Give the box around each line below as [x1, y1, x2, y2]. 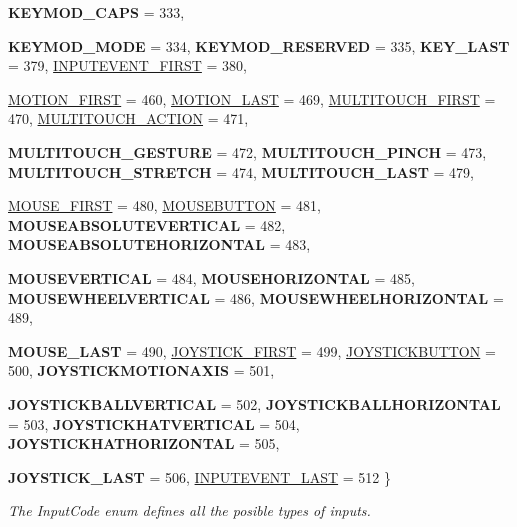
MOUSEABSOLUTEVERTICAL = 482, [8, 214, 286, 235]
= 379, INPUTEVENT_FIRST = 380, [8, 55, 247, 76]
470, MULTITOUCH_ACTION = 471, [8, 108, 249, 129]
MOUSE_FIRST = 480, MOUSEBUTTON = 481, [8, 195, 321, 216]
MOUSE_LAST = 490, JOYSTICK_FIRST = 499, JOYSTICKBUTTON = [8, 340, 496, 361]
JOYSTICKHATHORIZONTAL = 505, [8, 433, 280, 454]
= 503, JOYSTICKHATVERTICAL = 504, [8, 413, 300, 434]
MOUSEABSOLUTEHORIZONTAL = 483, [8, 234, 311, 255]
